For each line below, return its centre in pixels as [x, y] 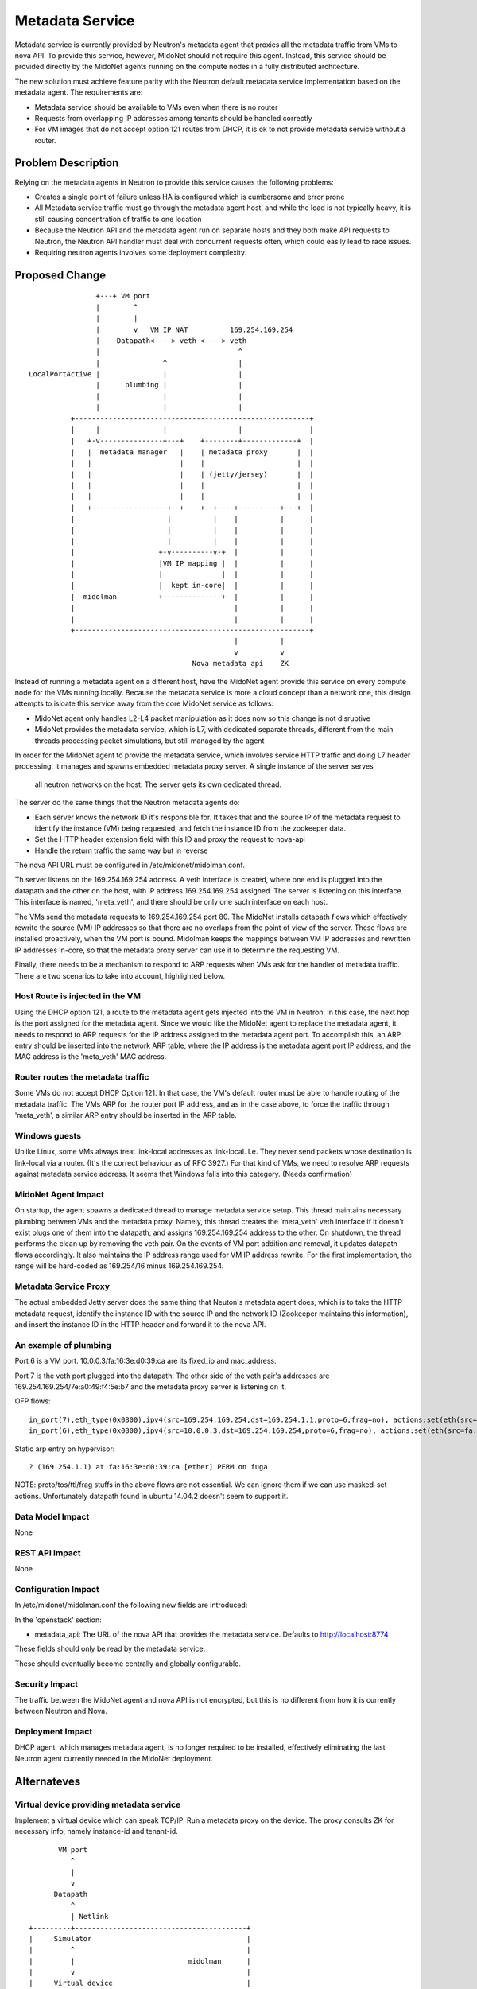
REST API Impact [48, 1553]
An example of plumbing [63, 1345]
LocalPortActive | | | [136, 374]
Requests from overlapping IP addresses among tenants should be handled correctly [174, 118]
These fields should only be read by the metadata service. [110, 1649]
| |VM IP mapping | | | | [192, 563]
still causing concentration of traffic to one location [118, 219]
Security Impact [47, 1684]
